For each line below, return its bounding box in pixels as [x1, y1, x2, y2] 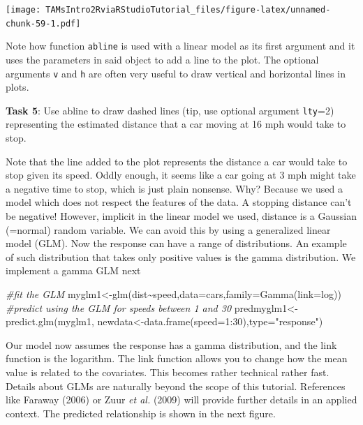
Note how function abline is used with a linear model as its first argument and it [6, 38, 355, 53]
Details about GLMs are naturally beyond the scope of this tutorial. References [6, 378, 346, 393]
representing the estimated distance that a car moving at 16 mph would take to [6, 117, 346, 131]
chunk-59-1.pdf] [6, 18, 81, 29]
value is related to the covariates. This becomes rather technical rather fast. [6, 364, 329, 379]
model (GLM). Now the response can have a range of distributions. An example [6, 236, 347, 251]
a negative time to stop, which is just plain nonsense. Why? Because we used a [6, 181, 343, 195]
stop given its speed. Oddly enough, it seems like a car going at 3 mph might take [6, 167, 356, 182]
